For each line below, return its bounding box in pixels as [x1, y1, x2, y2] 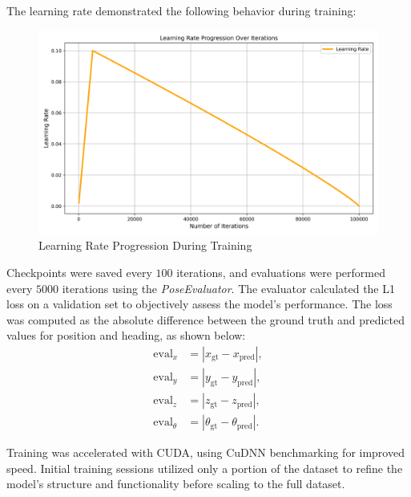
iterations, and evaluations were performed [176, 264, 386, 281]
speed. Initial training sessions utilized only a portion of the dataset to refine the [6, 459, 403, 476]
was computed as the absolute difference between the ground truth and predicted [6, 311, 405, 328]
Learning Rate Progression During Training [38, 237, 252, 254]
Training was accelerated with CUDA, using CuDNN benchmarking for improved [6, 444, 405, 461]
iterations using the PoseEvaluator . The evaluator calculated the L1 [62, 279, 395, 296]
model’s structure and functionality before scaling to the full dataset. [6, 475, 345, 492]
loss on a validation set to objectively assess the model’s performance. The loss [6, 295, 393, 312]
